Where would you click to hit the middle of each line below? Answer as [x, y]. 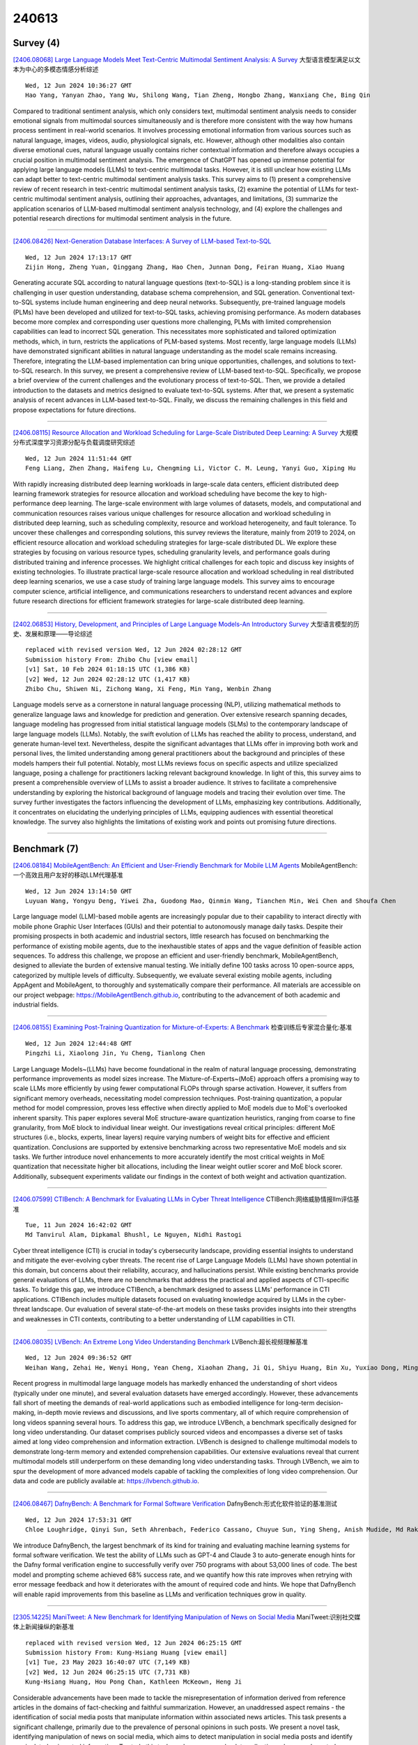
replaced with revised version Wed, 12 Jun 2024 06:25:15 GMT [134, 1643]
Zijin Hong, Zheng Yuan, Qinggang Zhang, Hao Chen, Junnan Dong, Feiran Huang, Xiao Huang [185, 267]
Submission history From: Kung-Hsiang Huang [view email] [126, 1653]
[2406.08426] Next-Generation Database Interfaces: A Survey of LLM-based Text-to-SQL [142, 242]
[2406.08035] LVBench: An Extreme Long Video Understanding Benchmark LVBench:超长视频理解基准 [160, 1342]
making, [24, 1413]
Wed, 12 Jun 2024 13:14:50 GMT [79, 891]
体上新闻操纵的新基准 [44, 1627]
